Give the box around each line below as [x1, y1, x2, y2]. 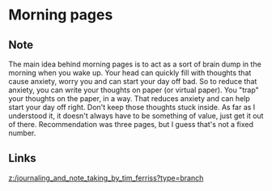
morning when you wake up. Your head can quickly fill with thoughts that [8, 68, 252, 78]
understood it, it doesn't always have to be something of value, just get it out [8, 111, 264, 121]
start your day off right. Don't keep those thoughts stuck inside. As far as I [8, 103, 256, 112]
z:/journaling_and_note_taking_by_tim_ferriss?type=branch [8, 172, 204, 183]
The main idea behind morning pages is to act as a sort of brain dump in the [8, 59, 261, 69]
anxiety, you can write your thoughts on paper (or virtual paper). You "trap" [8, 85, 259, 95]
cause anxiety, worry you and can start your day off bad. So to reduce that [8, 77, 257, 86]
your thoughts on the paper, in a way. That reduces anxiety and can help [8, 94, 251, 103]
